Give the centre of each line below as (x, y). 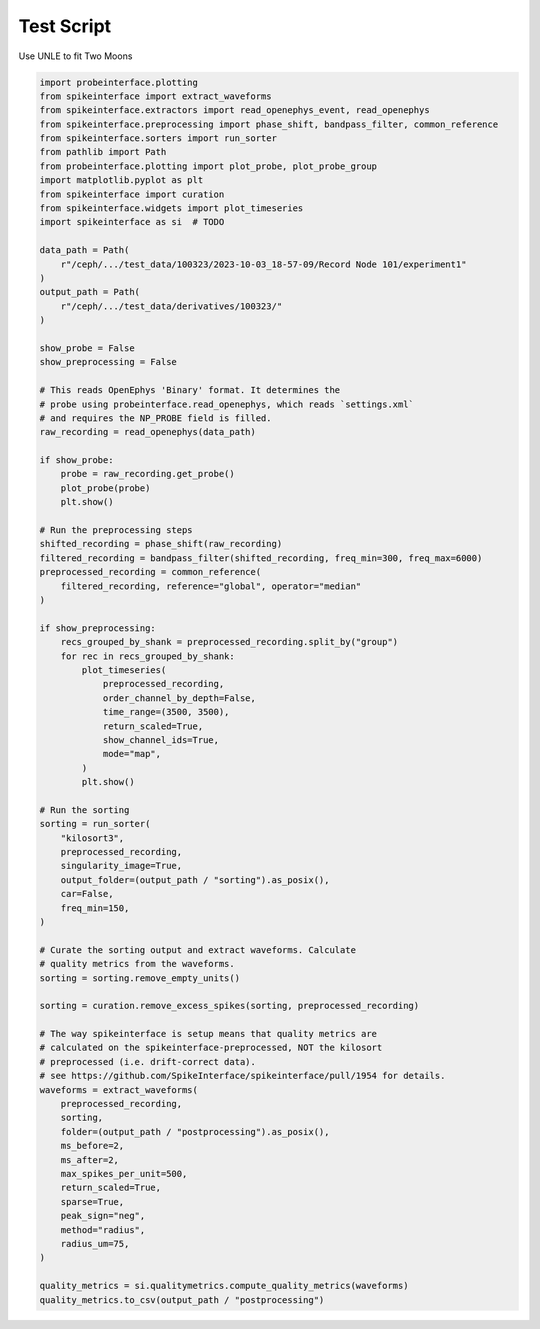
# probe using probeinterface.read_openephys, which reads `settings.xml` (227, 404)
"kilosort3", (92, 838)
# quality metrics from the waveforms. (137, 964)
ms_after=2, (90, 1159)
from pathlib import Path (103, 152)
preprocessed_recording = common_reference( (150, 572)
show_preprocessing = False (108, 362)
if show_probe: (76, 460)
